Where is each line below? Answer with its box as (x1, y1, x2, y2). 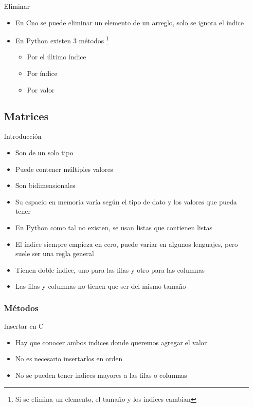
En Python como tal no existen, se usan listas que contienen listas (15, 222, 213, 232)
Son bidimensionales (15, 180, 75, 190)
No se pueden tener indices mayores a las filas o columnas (15, 370, 187, 380)
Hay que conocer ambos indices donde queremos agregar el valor (15, 337, 207, 347)
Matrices (4, 108, 49, 123)
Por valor (27, 84, 54, 94)
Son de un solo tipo (15, 148, 73, 158)
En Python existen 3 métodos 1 (15, 34, 109, 45)
